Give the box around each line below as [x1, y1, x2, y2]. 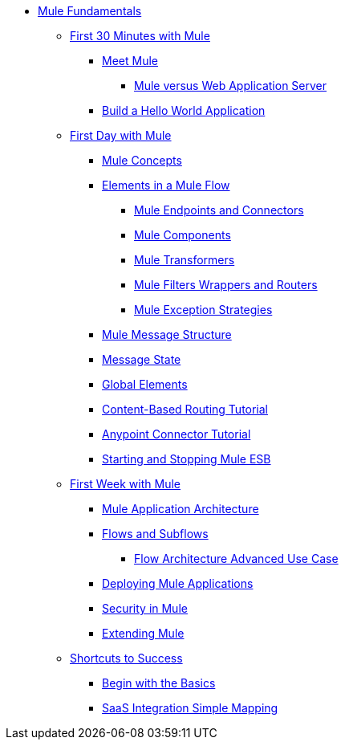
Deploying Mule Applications [102, 577, 254, 590]
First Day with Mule [70, 128, 172, 142]
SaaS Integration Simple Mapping [102, 701, 278, 715]
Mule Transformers [134, 253, 235, 267]
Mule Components [134, 228, 231, 242]
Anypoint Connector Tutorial [102, 427, 251, 441]
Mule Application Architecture [102, 502, 259, 516]
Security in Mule [102, 601, 188, 615]
